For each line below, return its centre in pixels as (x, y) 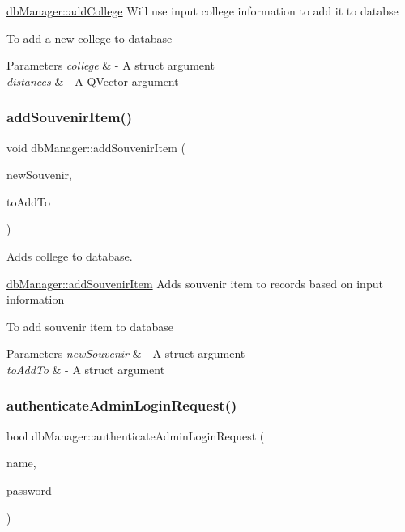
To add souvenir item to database (90, 326)
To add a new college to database (90, 38)
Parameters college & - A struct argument (111, 65)
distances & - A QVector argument (93, 81)
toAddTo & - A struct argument (86, 369)
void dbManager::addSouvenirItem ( (96, 147)
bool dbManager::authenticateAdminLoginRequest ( (136, 435)
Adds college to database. (70, 255)
